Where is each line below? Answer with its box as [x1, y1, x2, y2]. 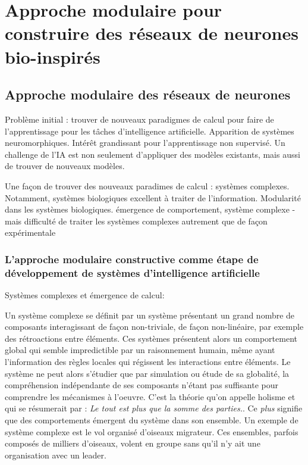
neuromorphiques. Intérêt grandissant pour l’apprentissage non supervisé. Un [5, 136, 285, 149]
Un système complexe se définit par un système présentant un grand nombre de [5, 308, 295, 321]
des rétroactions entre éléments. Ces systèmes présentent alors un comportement [5, 332, 297, 344]
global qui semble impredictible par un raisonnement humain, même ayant [5, 344, 275, 356]
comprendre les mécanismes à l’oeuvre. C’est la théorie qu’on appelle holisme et [5, 390, 296, 402]
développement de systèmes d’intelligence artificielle [5, 265, 260, 280]
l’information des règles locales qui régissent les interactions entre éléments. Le [5, 355, 291, 367]
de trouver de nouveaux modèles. [5, 160, 125, 172]
